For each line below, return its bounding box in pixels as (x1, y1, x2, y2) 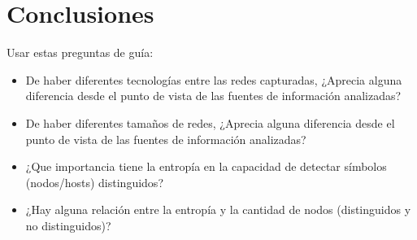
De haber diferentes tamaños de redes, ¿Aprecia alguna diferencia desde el (25, 114, 395, 131)
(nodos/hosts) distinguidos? (25, 173, 163, 190)
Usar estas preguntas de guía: (7, 44, 154, 61)
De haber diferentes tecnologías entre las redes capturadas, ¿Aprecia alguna (25, 71, 402, 88)
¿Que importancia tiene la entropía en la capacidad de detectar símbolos (25, 158, 387, 175)
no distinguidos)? (25, 216, 111, 233)
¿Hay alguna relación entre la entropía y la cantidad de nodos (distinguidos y (25, 201, 411, 218)
